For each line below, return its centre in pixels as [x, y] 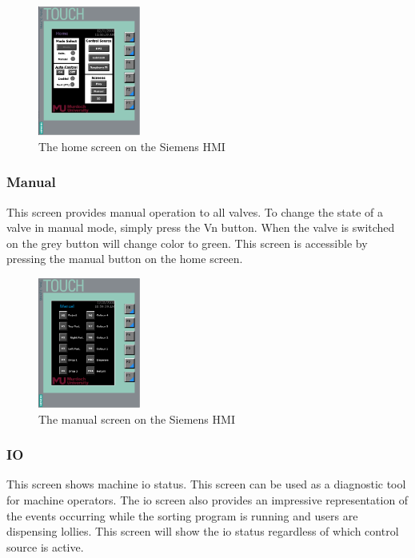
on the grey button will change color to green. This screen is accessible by [187, 243]
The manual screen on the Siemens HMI [137, 418]
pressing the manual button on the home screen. [125, 259]
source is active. [45, 546]
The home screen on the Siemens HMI [132, 146]
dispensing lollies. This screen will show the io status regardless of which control [203, 531]
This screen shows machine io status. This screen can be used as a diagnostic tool [206, 484]
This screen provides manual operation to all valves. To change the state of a [195, 211]
